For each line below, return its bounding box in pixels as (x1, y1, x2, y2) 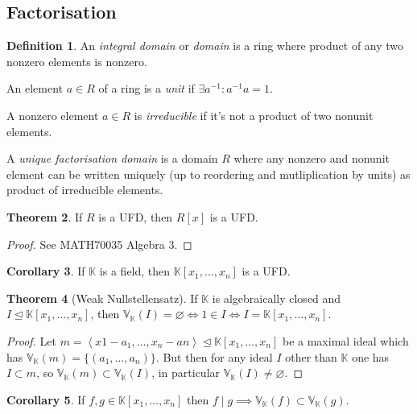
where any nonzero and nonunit (233, 150, 390, 167)
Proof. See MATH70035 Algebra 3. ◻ (6, 235, 192, 252)
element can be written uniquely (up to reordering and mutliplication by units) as (6, 165, 411, 182)
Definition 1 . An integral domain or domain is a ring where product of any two (6, 37, 404, 54)
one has (352, 348, 390, 365)
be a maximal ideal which (282, 332, 409, 349)
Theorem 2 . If (6, 208, 83, 225)
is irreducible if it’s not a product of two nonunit (134, 106, 374, 123)
